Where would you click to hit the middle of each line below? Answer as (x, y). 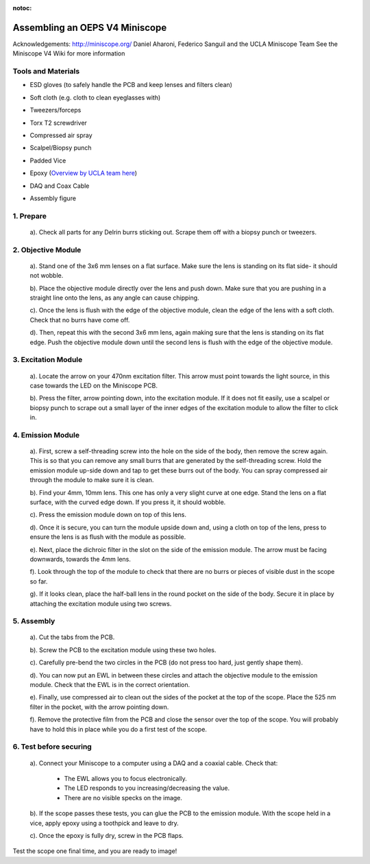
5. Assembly (34, 621)
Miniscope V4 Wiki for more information (69, 53)
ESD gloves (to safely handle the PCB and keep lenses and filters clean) (131, 85)
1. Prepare (30, 216)
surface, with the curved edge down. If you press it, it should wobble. (128, 502)
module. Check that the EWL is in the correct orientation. (110, 685)
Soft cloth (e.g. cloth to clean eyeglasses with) (95, 97)
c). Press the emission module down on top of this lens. (108, 515)
